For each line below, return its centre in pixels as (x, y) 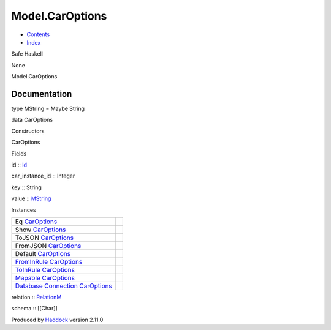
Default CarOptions (43, 253)
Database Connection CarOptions (64, 286)
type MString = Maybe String (48, 109)
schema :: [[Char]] (34, 309)
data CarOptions (32, 120)
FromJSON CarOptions (48, 246)
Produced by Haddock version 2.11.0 (57, 320)
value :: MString (31, 198)
